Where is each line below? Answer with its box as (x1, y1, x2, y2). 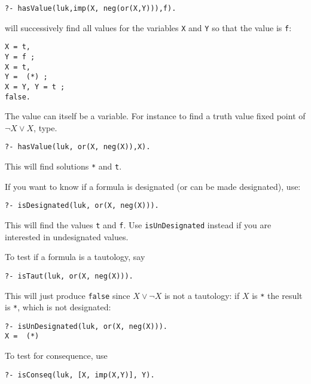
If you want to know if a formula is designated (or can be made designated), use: (5, 180, 301, 192)
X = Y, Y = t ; (5, 82, 65, 91)
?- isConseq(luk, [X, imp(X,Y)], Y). (5, 370, 155, 379)
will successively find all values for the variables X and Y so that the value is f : (5, 21, 292, 34)
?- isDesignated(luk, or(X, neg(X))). (5, 201, 159, 210)
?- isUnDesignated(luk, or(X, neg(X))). (5, 322, 168, 331)
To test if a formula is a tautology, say (5, 250, 145, 263)
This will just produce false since (5, 289, 130, 301)
